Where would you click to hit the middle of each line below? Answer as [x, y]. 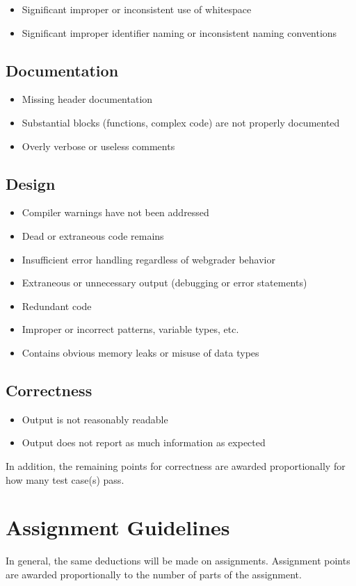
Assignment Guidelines [118, 527]
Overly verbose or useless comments [98, 146]
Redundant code [57, 306]
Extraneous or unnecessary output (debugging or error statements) [164, 283]
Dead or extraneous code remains [93, 235]
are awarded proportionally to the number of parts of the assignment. [154, 574]
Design [31, 183]
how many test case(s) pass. [65, 479]
